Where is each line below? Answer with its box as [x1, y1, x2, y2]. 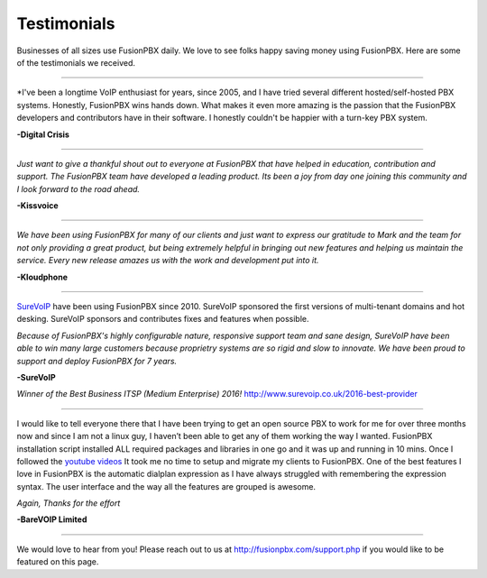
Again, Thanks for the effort [16, 498, 121, 509]
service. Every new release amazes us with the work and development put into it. [16, 255, 319, 266]
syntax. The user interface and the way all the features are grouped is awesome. [16, 481, 316, 491]
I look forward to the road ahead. [16, 183, 140, 194]
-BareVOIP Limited [16, 514, 87, 525]
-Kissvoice [16, 200, 59, 211]
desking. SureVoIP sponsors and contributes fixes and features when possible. [16, 314, 309, 325]
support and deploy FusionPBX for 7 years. [16, 355, 178, 366]
